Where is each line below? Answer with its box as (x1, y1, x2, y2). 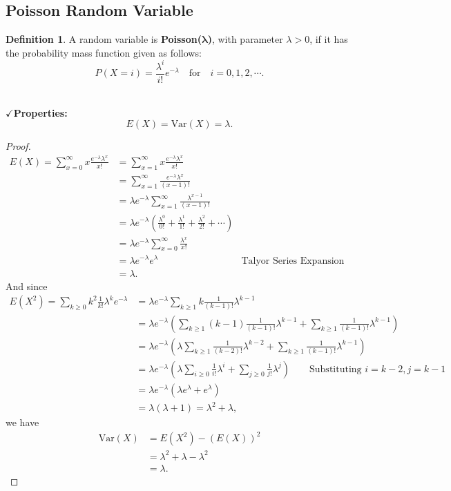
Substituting (309, 364, 362, 374)
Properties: (13, 105, 68, 119)
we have (6, 415, 39, 430)
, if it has (309, 32, 348, 46)
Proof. (6, 139, 31, 153)
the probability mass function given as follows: (6, 45, 202, 59)
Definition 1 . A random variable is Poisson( (6, 32, 202, 46)
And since (6, 278, 48, 293)
